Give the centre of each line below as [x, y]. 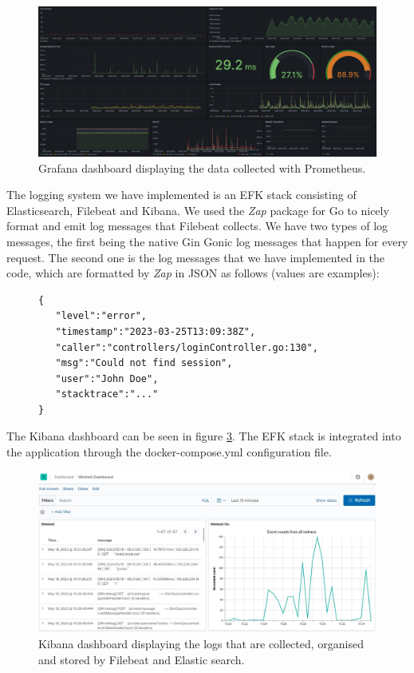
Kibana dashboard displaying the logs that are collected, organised [201, 643]
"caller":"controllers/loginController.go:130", [187, 347]
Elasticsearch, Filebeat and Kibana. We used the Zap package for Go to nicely [198, 210]
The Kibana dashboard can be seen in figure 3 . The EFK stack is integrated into [204, 436]
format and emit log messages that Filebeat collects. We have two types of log [197, 226]
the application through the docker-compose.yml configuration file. [169, 452]
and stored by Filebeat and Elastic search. [142, 659]
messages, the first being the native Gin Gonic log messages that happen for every [207, 241]
